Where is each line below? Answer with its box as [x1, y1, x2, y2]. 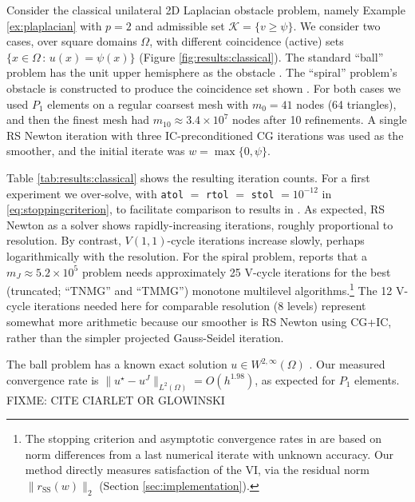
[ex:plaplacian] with [6, 17, 102, 34]
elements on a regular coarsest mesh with [47, 95, 249, 112]
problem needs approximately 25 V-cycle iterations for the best [81, 263, 391, 280]
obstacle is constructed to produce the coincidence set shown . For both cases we [6, 79, 401, 96]
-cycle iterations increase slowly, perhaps [167, 232, 365, 249]
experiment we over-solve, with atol [6, 185, 184, 201]
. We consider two [293, 17, 381, 34]
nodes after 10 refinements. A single [231, 111, 407, 128]
